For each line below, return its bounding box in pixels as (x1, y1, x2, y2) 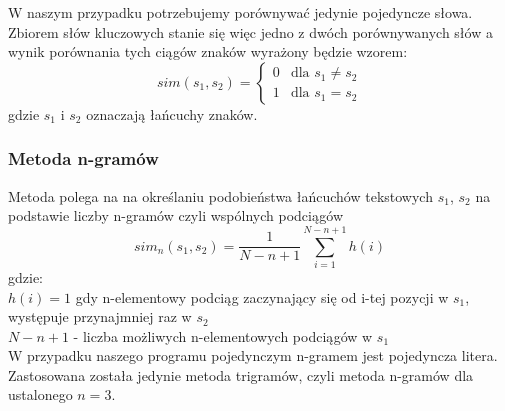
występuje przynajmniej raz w (8, 306, 192, 327)
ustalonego (8, 384, 73, 405)
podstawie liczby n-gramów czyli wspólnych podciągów (8, 205, 344, 226)
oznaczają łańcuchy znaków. (86, 103, 258, 124)
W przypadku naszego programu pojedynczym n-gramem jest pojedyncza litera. (8, 345, 498, 366)
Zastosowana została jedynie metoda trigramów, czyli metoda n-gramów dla (8, 364, 474, 385)
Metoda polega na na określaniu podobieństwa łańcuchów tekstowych (8, 185, 433, 206)
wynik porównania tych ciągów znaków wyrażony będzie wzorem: (8, 41, 408, 62)
